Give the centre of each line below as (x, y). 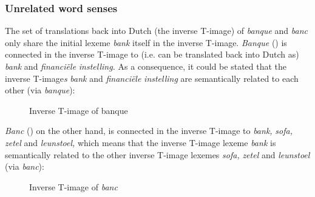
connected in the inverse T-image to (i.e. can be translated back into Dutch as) (152, 54)
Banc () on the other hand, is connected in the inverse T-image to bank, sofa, (149, 131)
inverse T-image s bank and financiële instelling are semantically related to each (152, 78)
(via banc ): (25, 166)
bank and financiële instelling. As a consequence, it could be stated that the (146, 66)
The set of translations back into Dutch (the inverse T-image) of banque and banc (157, 31)
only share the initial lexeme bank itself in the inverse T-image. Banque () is (146, 42)
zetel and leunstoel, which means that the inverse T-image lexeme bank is (141, 142)
